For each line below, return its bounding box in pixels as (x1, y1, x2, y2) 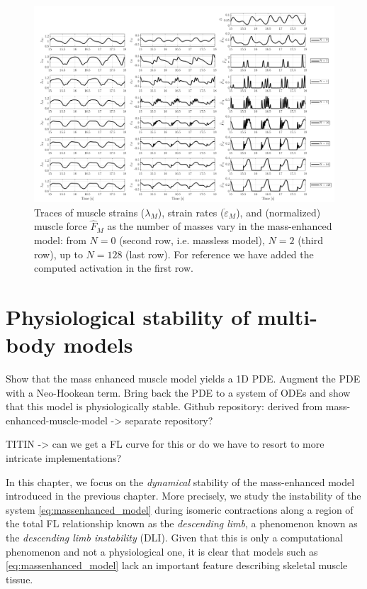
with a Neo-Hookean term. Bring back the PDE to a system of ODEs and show (6, 385, 351, 400)
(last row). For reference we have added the (125, 246, 314, 261)
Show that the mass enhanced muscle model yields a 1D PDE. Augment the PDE (6, 371, 361, 386)
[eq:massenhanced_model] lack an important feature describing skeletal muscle (6, 558, 348, 573)
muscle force (34, 219, 87, 233)
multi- (256, 302, 317, 331)
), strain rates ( (157, 204, 225, 219)
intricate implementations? (6, 451, 122, 466)
